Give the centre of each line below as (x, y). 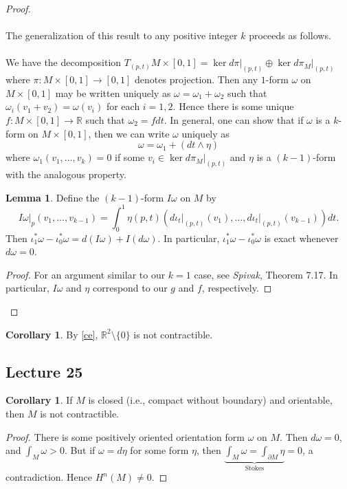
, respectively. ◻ (237, 288)
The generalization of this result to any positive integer (122, 35)
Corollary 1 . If (39, 400)
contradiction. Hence (49, 477)
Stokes (255, 468)
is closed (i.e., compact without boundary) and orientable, (210, 400)
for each (123, 106)
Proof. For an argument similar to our (86, 274)
